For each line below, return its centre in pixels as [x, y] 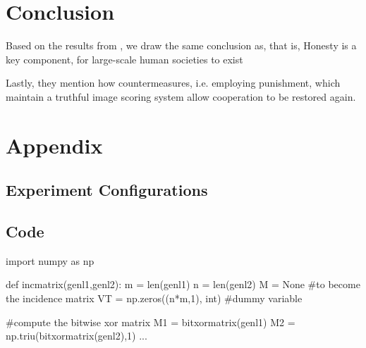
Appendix [54, 145]
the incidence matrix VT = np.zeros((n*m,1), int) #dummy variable [154, 298]
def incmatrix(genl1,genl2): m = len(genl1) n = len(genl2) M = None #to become [183, 284]
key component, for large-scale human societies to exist [124, 59]
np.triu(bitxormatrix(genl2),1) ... [77, 336]
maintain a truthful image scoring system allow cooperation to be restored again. [181, 96]
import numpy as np [50, 260]
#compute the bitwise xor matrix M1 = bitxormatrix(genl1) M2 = [151, 322]
